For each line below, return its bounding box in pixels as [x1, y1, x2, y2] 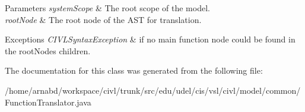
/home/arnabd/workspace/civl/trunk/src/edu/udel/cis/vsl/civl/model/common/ [5, 84, 301, 96]
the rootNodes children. [5, 44, 91, 57]
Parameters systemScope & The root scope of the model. [5, 2, 210, 14]
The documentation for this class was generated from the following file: [5, 64, 263, 77]
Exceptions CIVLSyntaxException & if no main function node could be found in [5, 33, 296, 45]
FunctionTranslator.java [5, 95, 91, 108]
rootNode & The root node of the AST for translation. [5, 13, 202, 25]
